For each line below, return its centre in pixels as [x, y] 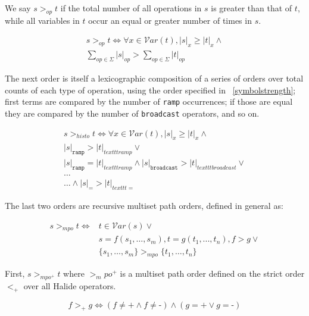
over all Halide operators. [70, 285]
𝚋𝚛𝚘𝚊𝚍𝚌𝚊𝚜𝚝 [164, 168]
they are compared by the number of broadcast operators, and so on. [132, 113]
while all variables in [42, 20]
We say [18, 8]
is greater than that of [252, 8]
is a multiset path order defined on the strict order [212, 273]
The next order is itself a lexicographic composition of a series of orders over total [154, 78]
